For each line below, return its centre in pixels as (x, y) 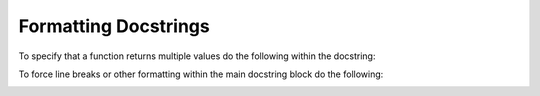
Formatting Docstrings (114, 26)
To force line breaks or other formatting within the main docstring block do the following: (201, 74)
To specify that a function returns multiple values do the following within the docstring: (197, 56)
